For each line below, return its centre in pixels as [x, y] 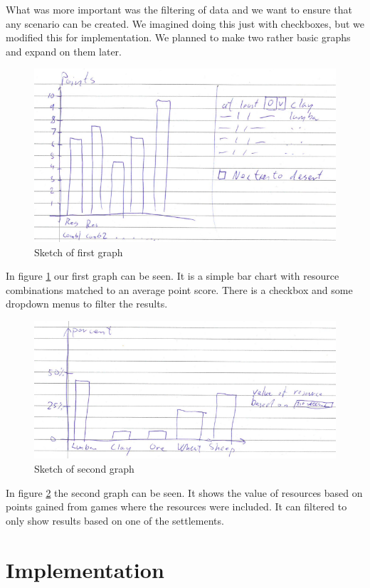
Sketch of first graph [79, 252]
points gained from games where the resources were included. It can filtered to [176, 506]
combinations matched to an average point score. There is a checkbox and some [179, 289]
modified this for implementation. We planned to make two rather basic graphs [178, 37]
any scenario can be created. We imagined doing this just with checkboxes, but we [185, 23]
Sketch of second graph [84, 468]
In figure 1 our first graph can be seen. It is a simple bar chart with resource [173, 276]
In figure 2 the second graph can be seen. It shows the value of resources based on [184, 492]
